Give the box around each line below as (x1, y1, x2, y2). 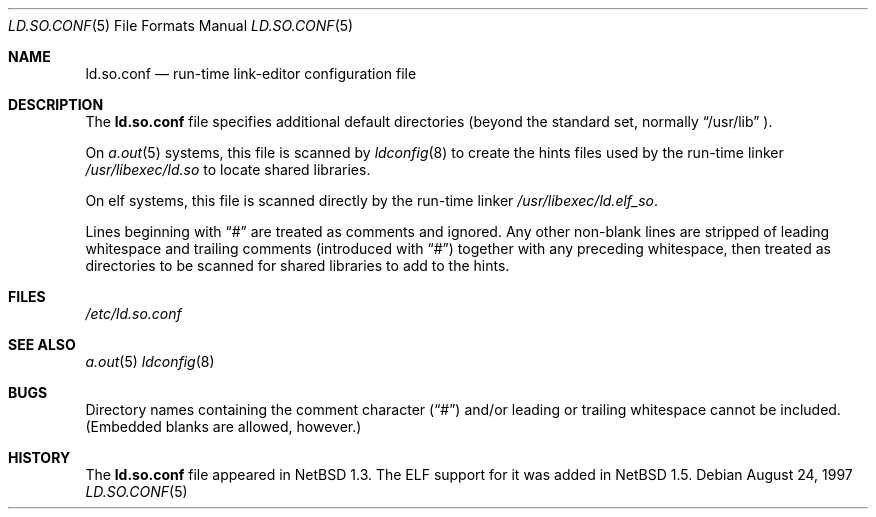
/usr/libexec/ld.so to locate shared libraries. (85, 161, 371, 178)
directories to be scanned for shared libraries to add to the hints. (85, 257, 510, 274)
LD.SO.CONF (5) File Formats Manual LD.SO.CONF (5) (8, 17, 354, 34)
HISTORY (8, 449, 71, 466)
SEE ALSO (8, 336, 76, 353)
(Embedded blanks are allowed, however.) (85, 418, 362, 435)
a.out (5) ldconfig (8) (85, 353, 215, 370)
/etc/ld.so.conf (85, 305, 182, 322)
